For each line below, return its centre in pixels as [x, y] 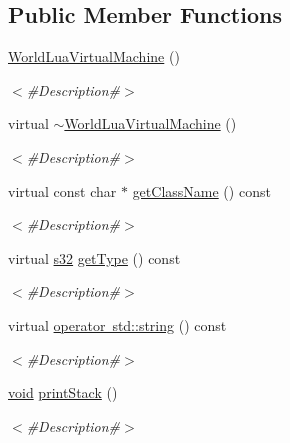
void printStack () [63, 392]
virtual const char [62, 190]
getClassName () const [201, 190]
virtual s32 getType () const [94, 257]
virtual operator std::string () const [117, 324]
